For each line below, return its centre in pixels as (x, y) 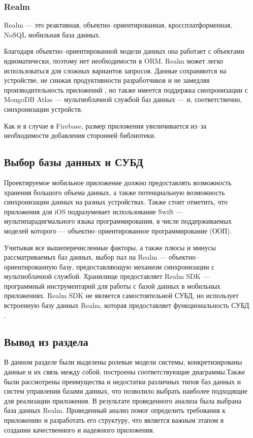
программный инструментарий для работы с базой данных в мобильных (112, 286)
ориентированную (31, 266)
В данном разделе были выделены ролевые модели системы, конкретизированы (123, 362)
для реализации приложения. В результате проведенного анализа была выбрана (123, 400)
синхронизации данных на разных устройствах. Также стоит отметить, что (116, 202)
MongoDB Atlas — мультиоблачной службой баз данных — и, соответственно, (123, 99)
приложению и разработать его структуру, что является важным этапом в (114, 420)
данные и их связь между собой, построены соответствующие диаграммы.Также (125, 372)
